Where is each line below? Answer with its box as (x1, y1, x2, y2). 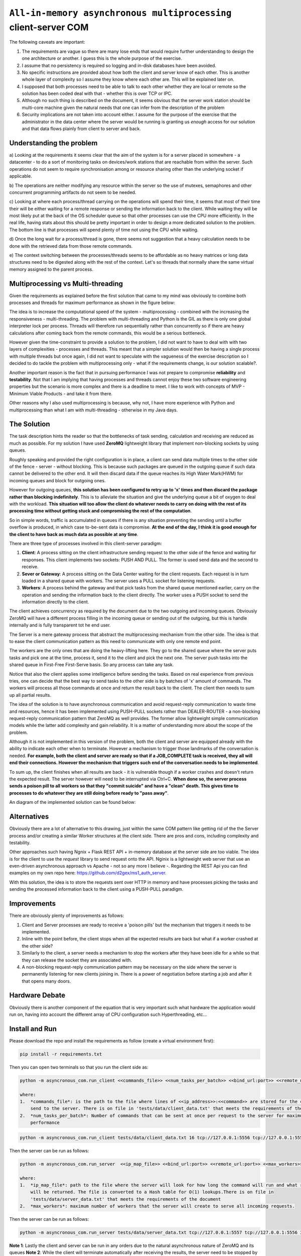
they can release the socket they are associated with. (22, 957, 132, 963)
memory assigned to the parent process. (9, 266, 94, 272)
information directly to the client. (22, 599, 89, 605)
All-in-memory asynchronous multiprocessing (9, 8, 232, 19)
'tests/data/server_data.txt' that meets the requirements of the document (30, 1196, 221, 1202)
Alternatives (9, 812, 49, 821)
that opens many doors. (22, 978, 71, 984)
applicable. (9, 173, 32, 179)
